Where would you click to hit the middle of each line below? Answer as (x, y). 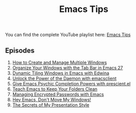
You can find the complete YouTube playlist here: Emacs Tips (68, 35)
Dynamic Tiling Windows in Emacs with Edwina (61, 73)
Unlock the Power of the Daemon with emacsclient (65, 78)
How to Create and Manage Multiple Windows (60, 62)
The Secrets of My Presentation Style (51, 105)
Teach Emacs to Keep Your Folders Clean (55, 89)
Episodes (20, 50)
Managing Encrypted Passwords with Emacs (58, 94)
